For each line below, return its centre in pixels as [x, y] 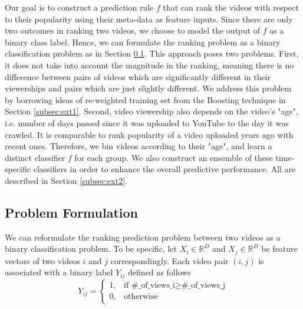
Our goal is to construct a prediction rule [79, 7]
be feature [279, 249]
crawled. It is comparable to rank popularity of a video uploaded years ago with [149, 134]
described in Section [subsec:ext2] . [66, 180]
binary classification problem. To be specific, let [91, 249]
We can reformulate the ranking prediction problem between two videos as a [143, 237]
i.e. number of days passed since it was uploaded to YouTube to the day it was [147, 122]
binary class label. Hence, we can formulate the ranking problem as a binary [143, 42]
